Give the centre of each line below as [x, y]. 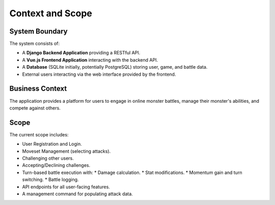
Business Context [38, 89]
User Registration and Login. [52, 144]
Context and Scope [51, 13]
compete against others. [35, 108]
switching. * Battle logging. [50, 180]
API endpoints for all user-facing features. [66, 187]
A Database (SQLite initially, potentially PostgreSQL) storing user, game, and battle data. [115, 67]
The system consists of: [35, 44]
